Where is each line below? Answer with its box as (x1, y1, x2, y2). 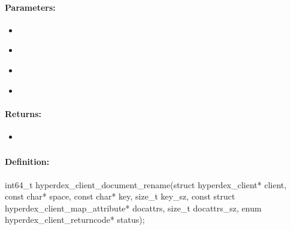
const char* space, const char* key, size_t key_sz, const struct (5, 190, 235, 203)
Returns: (5, 107, 42, 119)
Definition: (5, 155, 50, 168)
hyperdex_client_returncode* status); (5, 213, 145, 226)
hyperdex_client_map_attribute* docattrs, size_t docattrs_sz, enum (5, 201, 262, 214)
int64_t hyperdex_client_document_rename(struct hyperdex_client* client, (5, 178, 287, 191)
